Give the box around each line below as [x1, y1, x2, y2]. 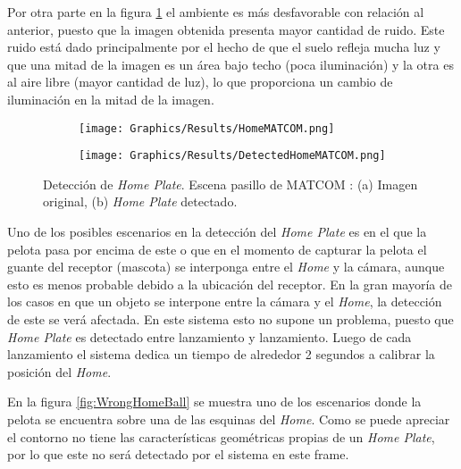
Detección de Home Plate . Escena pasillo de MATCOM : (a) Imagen [43, 174, 418, 193]
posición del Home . [7, 362, 112, 381]
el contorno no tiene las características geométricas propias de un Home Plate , [7, 427, 435, 446]
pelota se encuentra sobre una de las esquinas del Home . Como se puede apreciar [7, 410, 450, 428]
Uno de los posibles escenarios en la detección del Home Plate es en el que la [7, 222, 427, 241]
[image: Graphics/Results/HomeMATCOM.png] [79, 121, 335, 135]
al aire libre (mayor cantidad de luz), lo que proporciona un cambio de [7, 72, 393, 91]
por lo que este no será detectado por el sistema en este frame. [7, 445, 349, 464]
